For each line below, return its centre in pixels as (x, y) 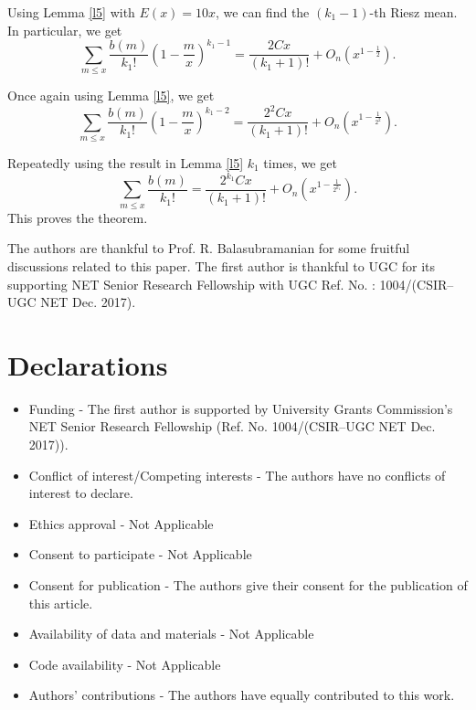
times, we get (300, 162)
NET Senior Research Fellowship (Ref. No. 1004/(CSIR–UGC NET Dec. (232, 426)
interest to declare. (81, 493)
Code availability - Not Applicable (125, 664)
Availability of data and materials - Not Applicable (171, 634)
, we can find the (263, 12)
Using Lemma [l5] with (71, 12)
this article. (61, 603)
